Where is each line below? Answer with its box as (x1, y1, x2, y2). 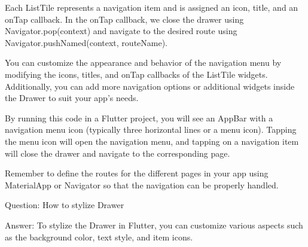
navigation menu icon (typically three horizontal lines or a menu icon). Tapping (5, 123, 297, 136)
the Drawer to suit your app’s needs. (5, 92, 139, 104)
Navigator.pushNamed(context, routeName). (5, 36, 168, 48)
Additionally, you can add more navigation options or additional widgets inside (5, 80, 295, 92)
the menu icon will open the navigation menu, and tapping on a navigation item (5, 135, 299, 147)
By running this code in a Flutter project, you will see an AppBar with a (5, 111, 273, 124)
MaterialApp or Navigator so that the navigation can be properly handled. (5, 178, 279, 191)
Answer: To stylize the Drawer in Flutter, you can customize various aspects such (5, 218, 303, 231)
